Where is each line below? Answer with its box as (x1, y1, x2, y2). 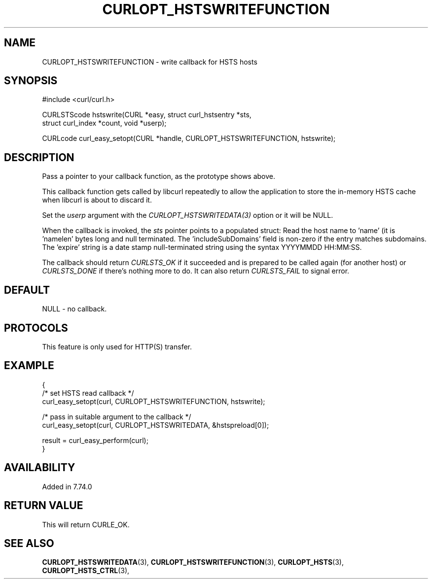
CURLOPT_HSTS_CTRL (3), (42, 566, 130, 575)
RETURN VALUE (4, 499, 83, 512)
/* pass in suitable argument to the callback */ (42, 412, 191, 421)
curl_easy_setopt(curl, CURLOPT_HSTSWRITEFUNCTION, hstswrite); (42, 397, 265, 406)
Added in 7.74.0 (42, 482, 92, 491)
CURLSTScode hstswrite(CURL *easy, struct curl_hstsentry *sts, (42, 110, 252, 119)
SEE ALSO (4, 537, 54, 549)
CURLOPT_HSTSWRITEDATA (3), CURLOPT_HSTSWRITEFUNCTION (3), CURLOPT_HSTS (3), (42, 558, 344, 567)
